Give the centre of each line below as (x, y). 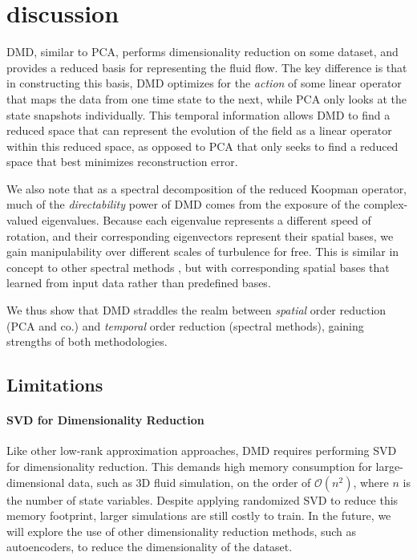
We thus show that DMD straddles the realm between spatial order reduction (196, 310)
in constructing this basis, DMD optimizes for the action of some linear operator (204, 83)
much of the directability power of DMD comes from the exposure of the (183, 204)
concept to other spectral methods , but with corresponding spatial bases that (198, 267)
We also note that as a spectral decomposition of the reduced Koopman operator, (207, 188)
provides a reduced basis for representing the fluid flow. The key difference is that (207, 67)
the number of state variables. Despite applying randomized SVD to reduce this (202, 499)
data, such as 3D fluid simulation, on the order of (190, 482)
